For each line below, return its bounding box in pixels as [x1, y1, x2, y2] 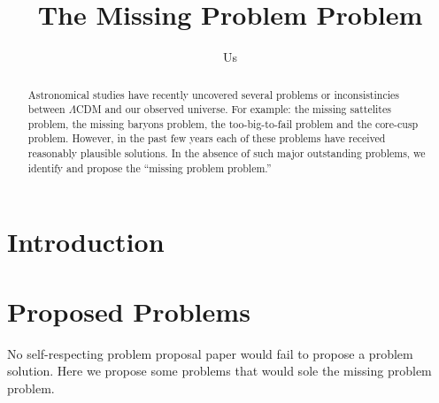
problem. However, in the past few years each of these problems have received [27, 131, 386, 146]
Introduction [7, 224, 165, 260]
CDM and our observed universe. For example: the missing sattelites [75, 102, 391, 117]
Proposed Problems [7, 293, 250, 329]
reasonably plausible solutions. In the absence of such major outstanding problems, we [27, 146, 426, 161]
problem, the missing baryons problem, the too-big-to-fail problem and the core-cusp [27, 116, 419, 131]
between [27, 102, 65, 117]
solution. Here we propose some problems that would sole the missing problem [7, 361, 432, 380]
